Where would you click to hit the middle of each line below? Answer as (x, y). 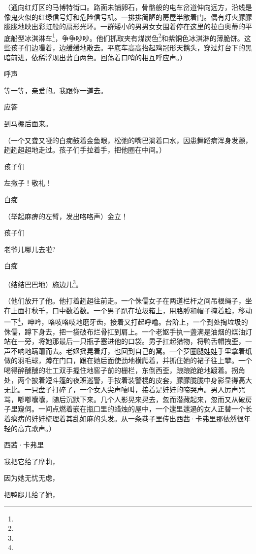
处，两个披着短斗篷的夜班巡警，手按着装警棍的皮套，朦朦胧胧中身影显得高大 (128, 380)
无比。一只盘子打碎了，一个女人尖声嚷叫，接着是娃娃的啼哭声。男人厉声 (121, 389)
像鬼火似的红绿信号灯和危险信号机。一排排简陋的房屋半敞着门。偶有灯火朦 (125, 17)
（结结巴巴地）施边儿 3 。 (43, 283)
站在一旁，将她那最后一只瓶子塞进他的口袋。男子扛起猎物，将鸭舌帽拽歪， (125, 341)
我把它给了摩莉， (32, 461)
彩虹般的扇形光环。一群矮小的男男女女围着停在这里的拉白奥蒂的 (142, 26)
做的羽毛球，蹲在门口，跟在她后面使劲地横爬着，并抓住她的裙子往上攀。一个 (128, 360)
